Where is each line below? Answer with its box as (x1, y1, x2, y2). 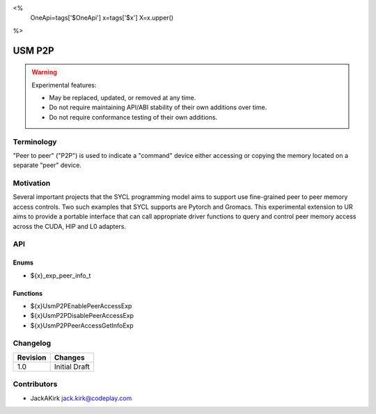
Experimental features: (31, 81, 97, 89)
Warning (31, 68, 57, 77)
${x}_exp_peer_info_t (30, 271, 91, 280)
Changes (54, 352, 85, 362)
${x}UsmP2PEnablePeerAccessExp (30, 301, 132, 310)
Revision (17, 352, 47, 362)
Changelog (13, 338, 52, 348)
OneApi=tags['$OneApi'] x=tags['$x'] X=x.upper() (30, 14, 174, 22)
